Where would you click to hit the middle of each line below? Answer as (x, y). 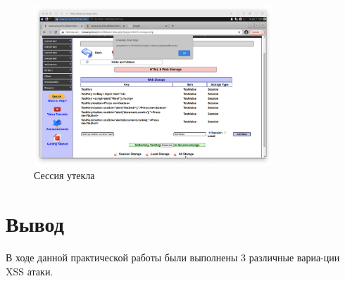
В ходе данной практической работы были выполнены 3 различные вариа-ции (173, 257)
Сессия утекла (64, 175)
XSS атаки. (30, 271)
